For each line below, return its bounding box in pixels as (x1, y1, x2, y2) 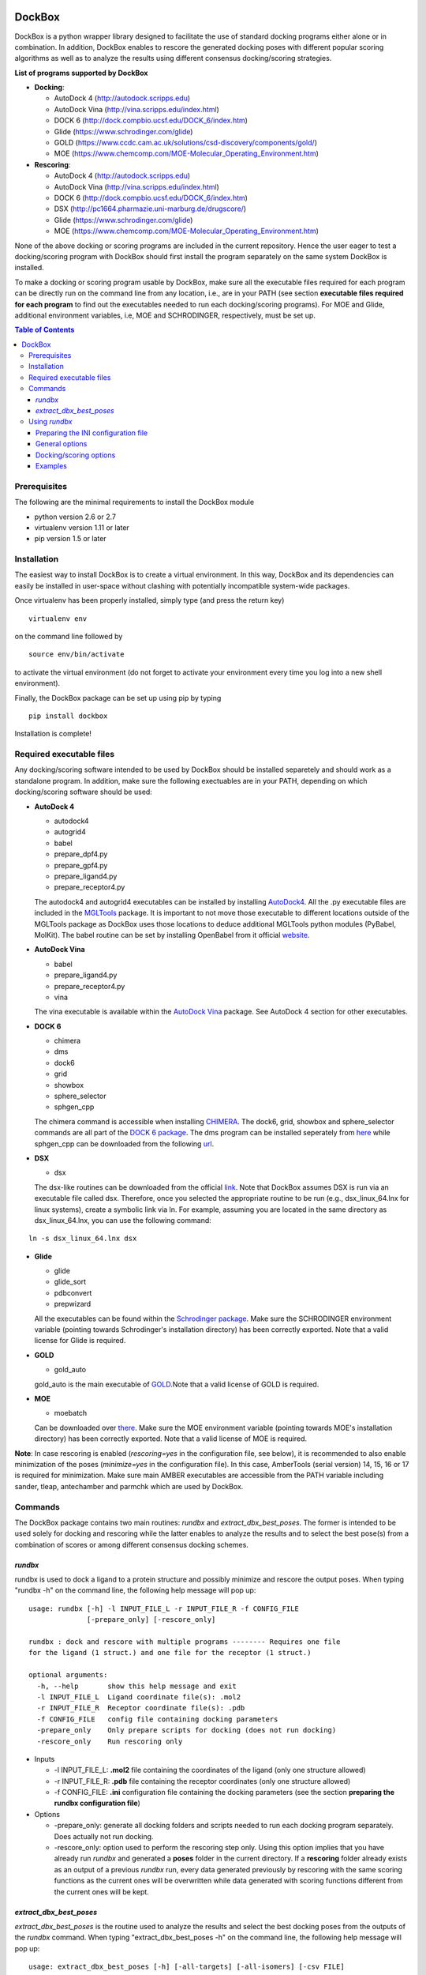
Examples (35, 461, 67, 470)
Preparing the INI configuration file (35, 427, 148, 438)
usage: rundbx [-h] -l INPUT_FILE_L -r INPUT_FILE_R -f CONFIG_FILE (28, 1604, 299, 1613)
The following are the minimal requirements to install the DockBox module (14, 498, 255, 507)
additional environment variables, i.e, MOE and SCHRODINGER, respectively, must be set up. (14, 310, 316, 320)
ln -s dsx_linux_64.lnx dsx (28, 1234, 137, 1243)
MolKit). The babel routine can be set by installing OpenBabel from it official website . (34, 930, 310, 939)
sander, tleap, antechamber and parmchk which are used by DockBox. (14, 1481, 244, 1491)
